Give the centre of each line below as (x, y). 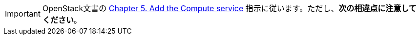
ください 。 (62, 20)
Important (23, 14)
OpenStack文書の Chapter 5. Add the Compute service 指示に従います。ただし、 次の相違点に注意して (229, 8)
